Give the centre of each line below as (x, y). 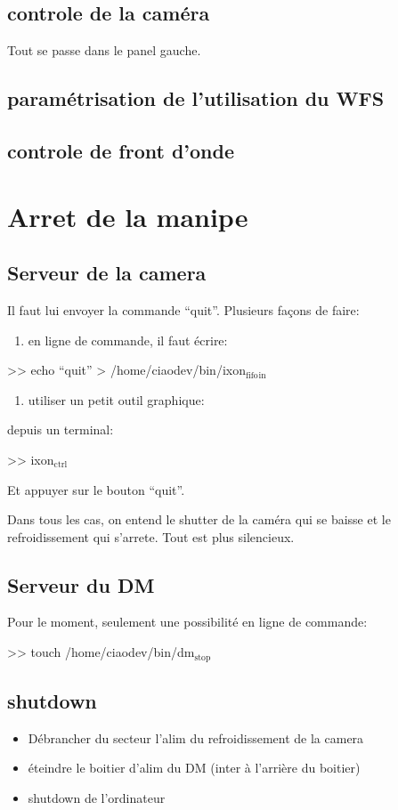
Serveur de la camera (107, 273)
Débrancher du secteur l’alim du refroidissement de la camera (196, 737)
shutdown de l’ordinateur (97, 797)
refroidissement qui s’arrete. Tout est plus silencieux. (151, 536)
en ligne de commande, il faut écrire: (128, 340)
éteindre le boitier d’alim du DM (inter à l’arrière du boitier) (194, 768)
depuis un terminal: (61, 429)
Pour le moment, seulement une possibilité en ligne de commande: (187, 622)
